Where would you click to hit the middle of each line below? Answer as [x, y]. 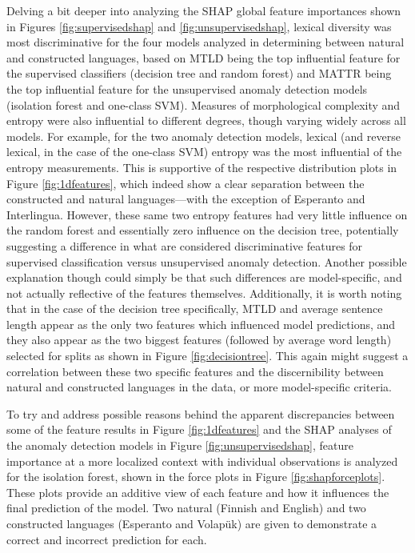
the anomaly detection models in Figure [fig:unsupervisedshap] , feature [180, 445]
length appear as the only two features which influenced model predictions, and [201, 324]
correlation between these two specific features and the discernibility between [195, 371]
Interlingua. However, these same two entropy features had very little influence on [207, 214]
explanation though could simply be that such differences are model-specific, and [204, 277]
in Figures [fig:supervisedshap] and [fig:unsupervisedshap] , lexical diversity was [199, 26]
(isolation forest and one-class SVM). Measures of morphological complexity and [204, 104]
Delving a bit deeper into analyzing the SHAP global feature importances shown [204, 10]
